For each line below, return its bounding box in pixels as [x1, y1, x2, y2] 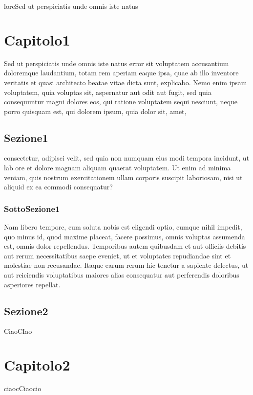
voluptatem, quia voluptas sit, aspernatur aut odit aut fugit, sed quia [4, 87, 211, 97]
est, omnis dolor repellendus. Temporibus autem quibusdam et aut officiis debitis [4, 241, 246, 251]
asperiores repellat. [4, 279, 61, 289]
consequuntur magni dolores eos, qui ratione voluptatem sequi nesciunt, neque [4, 96, 238, 107]
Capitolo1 [4, 29, 70, 49]
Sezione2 [4, 303, 48, 318]
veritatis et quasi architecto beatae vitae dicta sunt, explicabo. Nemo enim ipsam [4, 77, 247, 87]
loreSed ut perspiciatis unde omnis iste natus [4, 1, 138, 11]
